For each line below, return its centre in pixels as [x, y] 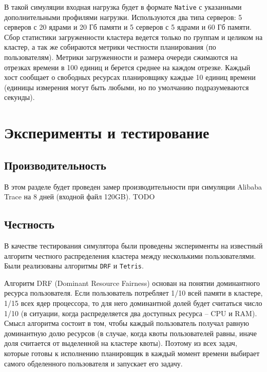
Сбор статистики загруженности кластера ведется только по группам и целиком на [133, 37]
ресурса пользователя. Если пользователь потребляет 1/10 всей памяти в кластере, [133, 293]
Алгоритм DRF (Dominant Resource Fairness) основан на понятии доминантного [132, 283]
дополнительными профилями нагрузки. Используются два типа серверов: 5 [123, 17]
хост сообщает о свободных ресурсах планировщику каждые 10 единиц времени [130, 77]
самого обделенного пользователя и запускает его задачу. [93, 363]
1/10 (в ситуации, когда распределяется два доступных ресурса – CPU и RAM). [131, 313]
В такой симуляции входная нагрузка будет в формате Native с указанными [123, 7]
